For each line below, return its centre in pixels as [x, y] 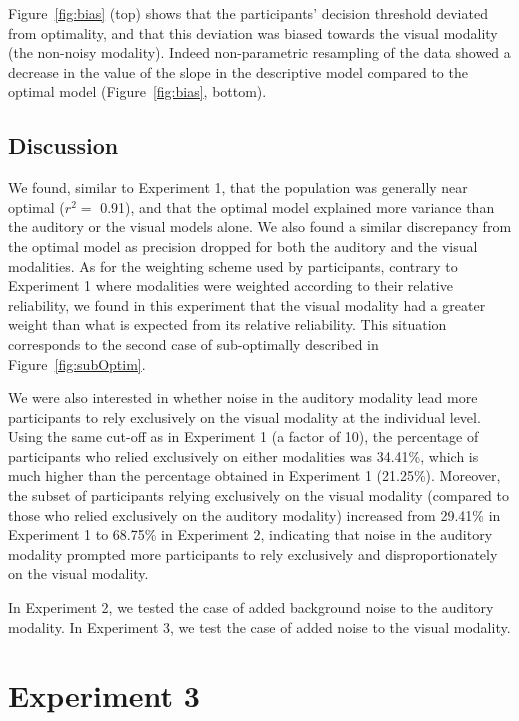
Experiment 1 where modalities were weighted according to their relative [230, 285]
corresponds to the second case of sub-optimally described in [193, 343]
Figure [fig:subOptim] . [77, 363]
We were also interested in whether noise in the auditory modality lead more [243, 397]
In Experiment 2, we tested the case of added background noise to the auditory [251, 607]
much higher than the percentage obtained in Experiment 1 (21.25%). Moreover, [254, 475]
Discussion [63, 145]
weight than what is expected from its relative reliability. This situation [227, 324]
